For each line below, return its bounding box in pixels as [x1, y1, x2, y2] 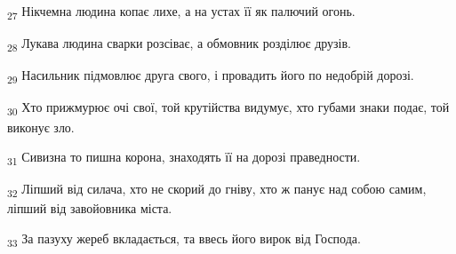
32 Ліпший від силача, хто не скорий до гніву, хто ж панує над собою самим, [7, 179, 427, 201]
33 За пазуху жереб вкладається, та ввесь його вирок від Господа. [7, 228, 361, 250]
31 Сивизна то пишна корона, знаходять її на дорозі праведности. [7, 147, 361, 168]
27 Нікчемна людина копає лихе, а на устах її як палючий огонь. [7, 2, 356, 22]
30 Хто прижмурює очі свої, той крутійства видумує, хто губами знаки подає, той [7, 98, 450, 119]
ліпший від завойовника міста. [7, 199, 172, 218]
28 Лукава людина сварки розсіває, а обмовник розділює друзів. [7, 34, 351, 54]
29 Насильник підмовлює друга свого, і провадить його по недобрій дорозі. [7, 66, 414, 87]
